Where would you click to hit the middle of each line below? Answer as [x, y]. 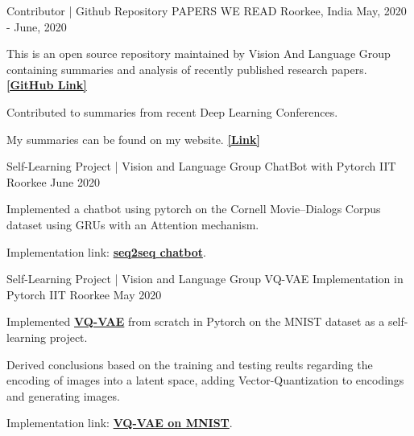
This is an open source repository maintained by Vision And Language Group [199, 53]
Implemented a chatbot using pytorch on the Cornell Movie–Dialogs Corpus [194, 209]
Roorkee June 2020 [53, 181]
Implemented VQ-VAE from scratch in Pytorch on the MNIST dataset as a [196, 321]
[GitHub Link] [47, 85]
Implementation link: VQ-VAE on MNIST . [120, 423]
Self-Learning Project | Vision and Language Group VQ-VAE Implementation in [205, 279]
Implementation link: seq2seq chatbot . [106, 251]
